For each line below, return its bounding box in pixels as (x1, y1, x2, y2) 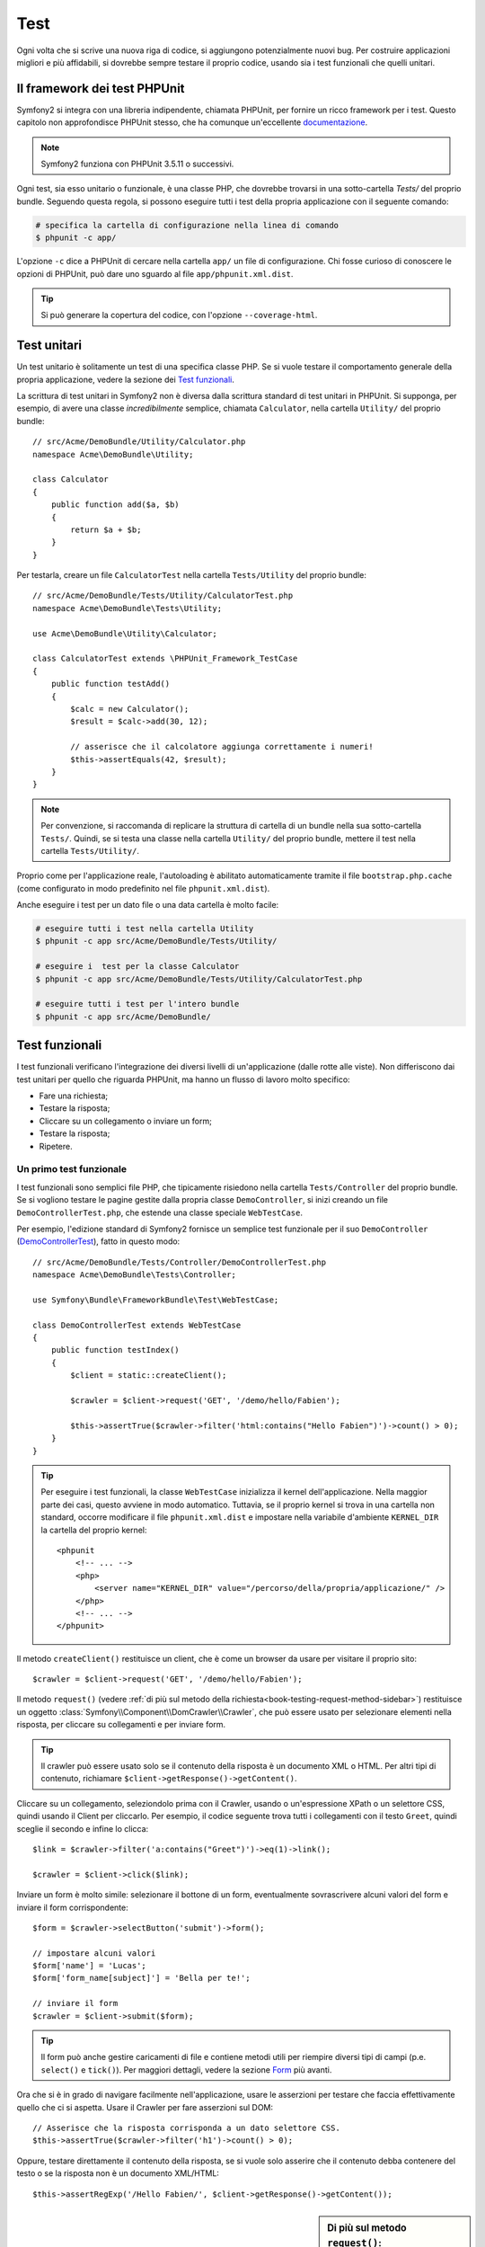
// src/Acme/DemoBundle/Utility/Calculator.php (32, 437, 246, 447)
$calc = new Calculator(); (70, 704, 190, 714)
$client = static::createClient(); (70, 1371, 227, 1381)
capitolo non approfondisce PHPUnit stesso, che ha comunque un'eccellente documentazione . (16, 117, 368, 128)
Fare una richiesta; (39, 1090, 109, 1101)
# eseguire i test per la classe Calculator (35, 962, 240, 972)
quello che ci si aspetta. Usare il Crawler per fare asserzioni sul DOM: (16, 2101, 274, 2112)
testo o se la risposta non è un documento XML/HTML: (16, 2168, 220, 2179)
